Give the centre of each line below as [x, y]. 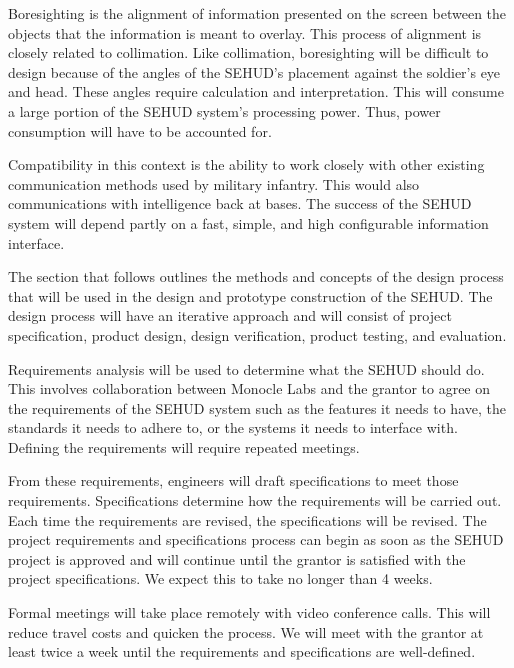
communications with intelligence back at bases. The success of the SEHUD [240, 203]
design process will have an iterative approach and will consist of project [230, 315]
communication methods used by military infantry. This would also [214, 183]
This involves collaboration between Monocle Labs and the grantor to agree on [249, 388]
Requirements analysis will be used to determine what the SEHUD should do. [246, 368]
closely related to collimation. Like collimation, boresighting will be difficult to [248, 52]
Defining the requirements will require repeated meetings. [184, 446]
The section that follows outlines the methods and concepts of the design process [256, 276]
